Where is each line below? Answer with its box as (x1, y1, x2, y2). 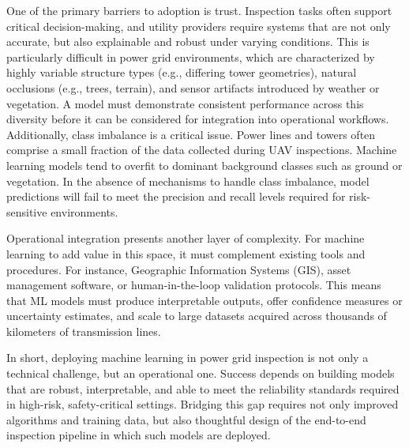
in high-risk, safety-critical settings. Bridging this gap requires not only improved (6, 396, 399, 412)
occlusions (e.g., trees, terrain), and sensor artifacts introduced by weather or (6, 79, 380, 96)
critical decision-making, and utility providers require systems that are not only (6, 17, 391, 34)
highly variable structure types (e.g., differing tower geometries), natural (6, 64, 357, 81)
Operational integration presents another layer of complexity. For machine (6, 230, 365, 247)
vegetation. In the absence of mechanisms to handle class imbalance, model (6, 172, 370, 189)
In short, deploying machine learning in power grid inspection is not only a (6, 349, 369, 366)
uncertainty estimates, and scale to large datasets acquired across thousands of (6, 307, 387, 324)
